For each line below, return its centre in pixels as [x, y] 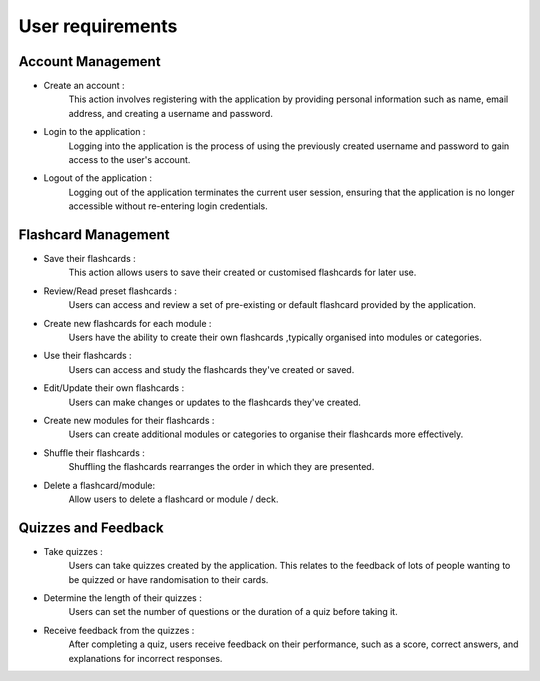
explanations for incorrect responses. [145, 658]
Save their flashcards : [90, 259]
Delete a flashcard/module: [99, 485]
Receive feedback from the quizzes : [119, 630]
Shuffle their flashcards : [94, 452]
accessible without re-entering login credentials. [168, 206]
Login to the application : [94, 132]
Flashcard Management [94, 234]
